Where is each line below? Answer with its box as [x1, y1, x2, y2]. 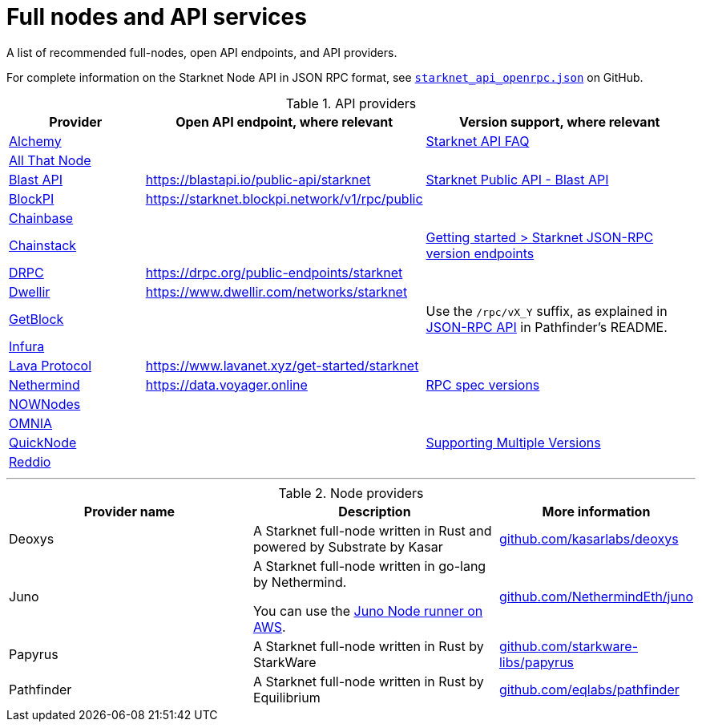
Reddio [9, 453, 51, 470]
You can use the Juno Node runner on [252, 602, 483, 619]
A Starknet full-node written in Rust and [252, 522, 492, 539]
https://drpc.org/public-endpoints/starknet [145, 264, 403, 281]
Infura [9, 338, 45, 354]
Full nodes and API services [6, 3, 307, 30]
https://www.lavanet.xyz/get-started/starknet [145, 357, 419, 374]
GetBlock [9, 310, 64, 327]
